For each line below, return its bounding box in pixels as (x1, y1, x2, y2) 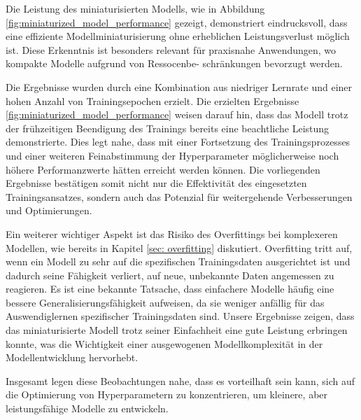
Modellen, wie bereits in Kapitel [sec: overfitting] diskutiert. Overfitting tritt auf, (6, 240, 353, 255)
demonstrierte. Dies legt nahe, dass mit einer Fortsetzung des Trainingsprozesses (6, 134, 351, 149)
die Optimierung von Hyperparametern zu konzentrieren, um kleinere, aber (6, 387, 328, 402)
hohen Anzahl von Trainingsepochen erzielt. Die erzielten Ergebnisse (6, 93, 299, 108)
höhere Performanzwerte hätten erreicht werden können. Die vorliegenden (6, 162, 320, 176)
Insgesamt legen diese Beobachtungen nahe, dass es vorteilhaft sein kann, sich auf (6, 373, 355, 388)
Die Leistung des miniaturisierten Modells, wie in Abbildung (6, 1, 265, 15)
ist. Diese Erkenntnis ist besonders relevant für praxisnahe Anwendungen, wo (6, 42, 337, 57)
